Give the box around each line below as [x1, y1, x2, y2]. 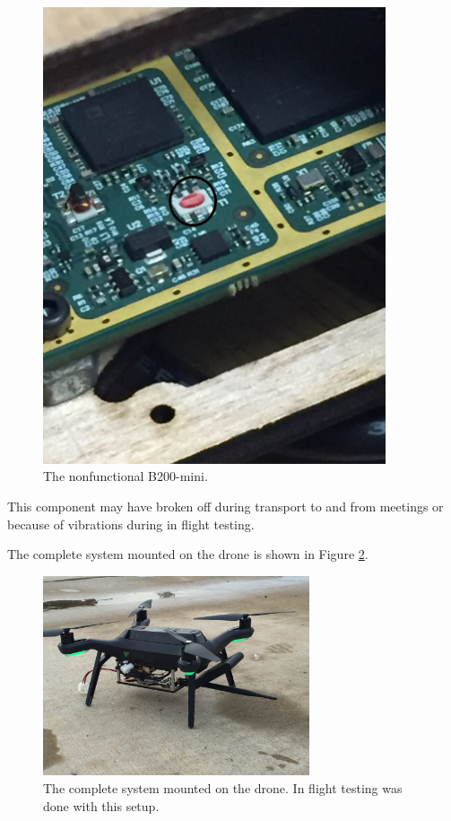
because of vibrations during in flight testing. [7, 514, 255, 533]
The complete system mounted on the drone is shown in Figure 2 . [7, 545, 369, 563]
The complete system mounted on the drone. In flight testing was [43, 778, 403, 797]
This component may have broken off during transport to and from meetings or [7, 496, 444, 515]
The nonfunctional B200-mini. [43, 467, 208, 485]
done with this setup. [43, 796, 160, 815]
